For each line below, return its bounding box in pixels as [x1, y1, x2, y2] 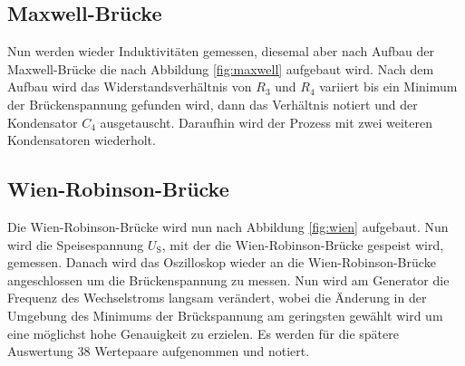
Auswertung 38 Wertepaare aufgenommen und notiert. [7, 342, 310, 361]
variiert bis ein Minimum [319, 77, 458, 96]
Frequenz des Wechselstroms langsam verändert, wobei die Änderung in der [7, 288, 427, 307]
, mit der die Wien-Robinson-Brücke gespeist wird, [161, 235, 444, 254]
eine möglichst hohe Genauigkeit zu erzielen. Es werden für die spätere [7, 323, 399, 342]
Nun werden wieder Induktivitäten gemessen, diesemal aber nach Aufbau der [7, 42, 434, 61]
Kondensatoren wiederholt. [7, 130, 156, 149]
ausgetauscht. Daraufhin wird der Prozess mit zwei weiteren [100, 112, 432, 131]
